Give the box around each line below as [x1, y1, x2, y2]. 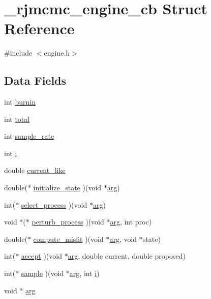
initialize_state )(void [33, 182, 102, 193]
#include [4, 47, 33, 58]
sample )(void [21, 268, 64, 279]
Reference [4, 18, 75, 39]
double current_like [4, 165, 66, 176]
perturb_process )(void [32, 216, 104, 227]
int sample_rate [4, 131, 54, 141]
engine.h [44, 47, 70, 58]
